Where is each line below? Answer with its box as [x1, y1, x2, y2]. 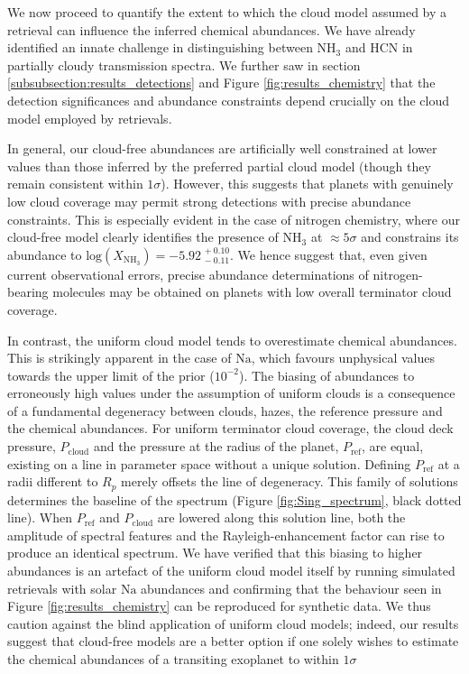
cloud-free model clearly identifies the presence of [7, 227, 279, 246]
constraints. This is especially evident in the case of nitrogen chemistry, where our [7, 209, 460, 228]
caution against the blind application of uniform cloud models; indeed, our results [7, 614, 459, 632]
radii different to [7, 472, 98, 491]
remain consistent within [7, 174, 143, 193]
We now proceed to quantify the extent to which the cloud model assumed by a [7, 3, 447, 21]
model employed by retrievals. [7, 108, 172, 127]
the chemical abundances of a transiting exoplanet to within [7, 650, 339, 669]
